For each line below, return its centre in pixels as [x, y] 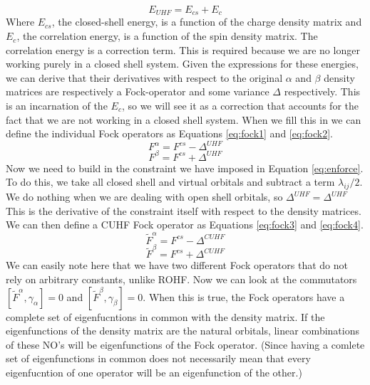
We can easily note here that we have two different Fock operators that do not [177, 265]
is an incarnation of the [57, 106]
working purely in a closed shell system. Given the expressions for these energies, [182, 64]
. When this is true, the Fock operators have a [244, 296]
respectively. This [322, 91]
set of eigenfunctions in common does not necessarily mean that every [158, 358]
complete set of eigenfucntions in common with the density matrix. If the [165, 316]
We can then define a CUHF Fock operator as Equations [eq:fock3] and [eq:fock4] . [185, 225]
